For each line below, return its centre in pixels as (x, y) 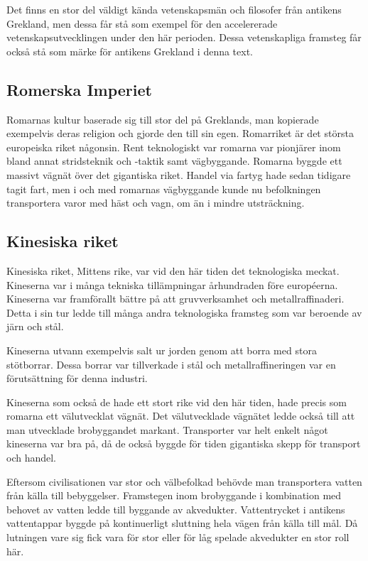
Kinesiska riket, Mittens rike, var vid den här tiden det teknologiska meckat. (173, 270)
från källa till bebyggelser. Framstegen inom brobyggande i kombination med (174, 495)
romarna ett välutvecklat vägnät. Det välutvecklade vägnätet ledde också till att (181, 416)
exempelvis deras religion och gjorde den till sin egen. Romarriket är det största (180, 133)
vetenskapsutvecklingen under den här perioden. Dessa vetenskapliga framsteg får (184, 37)
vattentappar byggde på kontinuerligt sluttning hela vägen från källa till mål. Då (182, 523)
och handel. (32, 458)
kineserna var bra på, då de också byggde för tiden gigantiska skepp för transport (184, 443)
